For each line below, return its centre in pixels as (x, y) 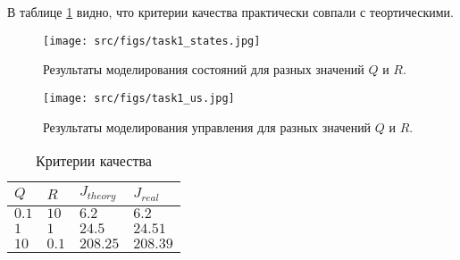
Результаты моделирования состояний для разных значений (204, 69)
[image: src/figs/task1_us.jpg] (139, 98)
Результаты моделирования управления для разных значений (207, 126)
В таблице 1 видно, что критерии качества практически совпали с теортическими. (230, 12)
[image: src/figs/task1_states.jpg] (152, 41)
